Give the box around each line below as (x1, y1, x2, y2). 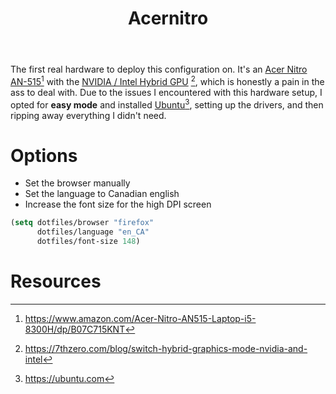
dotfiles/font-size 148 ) (36, 237, 141, 247)
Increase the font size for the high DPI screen (24, 198, 212, 211)
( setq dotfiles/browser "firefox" (10, 218, 155, 228)
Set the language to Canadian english (24, 188, 180, 200)
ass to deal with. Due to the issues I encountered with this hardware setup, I (10, 86, 323, 98)
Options (10, 144, 78, 167)
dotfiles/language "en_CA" (36, 227, 150, 237)
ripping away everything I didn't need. (10, 109, 167, 121)
